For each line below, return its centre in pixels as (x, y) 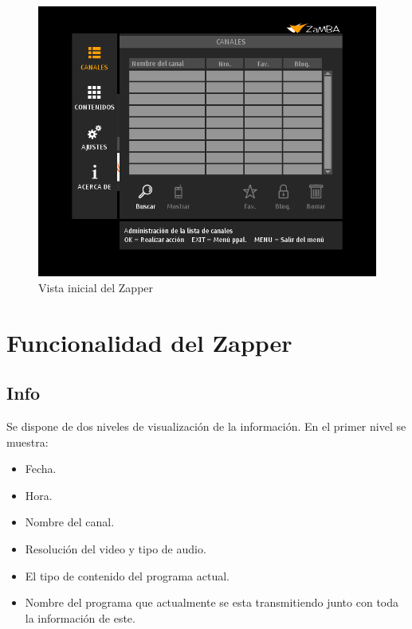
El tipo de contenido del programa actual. (127, 575)
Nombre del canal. (70, 522)
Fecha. (41, 469)
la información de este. (80, 617)
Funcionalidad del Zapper (149, 342)
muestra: (27, 441)
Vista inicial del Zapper (96, 287)
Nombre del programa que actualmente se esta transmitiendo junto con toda (212, 602)
